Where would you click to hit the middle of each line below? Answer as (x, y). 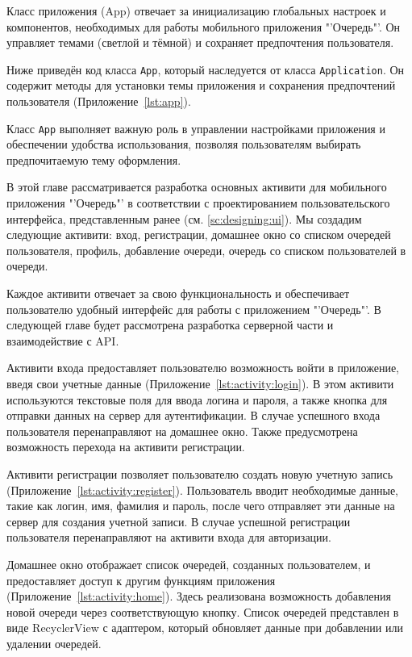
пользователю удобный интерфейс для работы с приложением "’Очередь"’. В (194, 309)
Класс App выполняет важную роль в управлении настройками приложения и (196, 128)
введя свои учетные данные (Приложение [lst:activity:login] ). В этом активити (200, 383)
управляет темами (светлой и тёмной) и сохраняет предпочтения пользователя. (200, 42)
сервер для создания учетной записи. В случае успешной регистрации (179, 521)
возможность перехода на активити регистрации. (126, 447)
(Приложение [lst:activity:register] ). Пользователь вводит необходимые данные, (203, 490)
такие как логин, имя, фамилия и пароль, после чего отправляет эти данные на (201, 506)
